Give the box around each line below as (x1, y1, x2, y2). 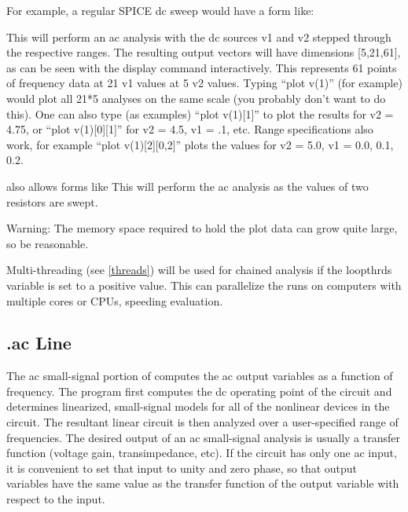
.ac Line (6, 331, 72, 355)
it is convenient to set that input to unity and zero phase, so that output (6, 459, 358, 476)
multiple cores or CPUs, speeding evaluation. (6, 292, 223, 309)
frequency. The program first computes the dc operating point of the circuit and (6, 382, 392, 399)
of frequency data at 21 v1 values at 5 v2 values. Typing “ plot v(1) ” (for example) (6, 75, 402, 91)
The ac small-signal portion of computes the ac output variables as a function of (6, 368, 393, 384)
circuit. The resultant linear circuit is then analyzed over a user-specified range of (6, 414, 399, 430)
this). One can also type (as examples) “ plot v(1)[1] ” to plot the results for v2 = (6, 105, 394, 122)
